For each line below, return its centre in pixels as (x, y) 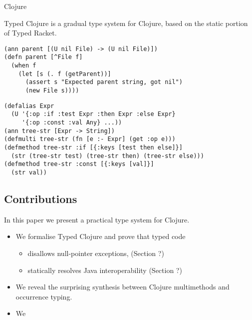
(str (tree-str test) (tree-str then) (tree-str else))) (108, 156)
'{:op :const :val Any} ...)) (72, 123)
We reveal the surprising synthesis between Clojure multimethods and (123, 287)
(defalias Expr (29, 106)
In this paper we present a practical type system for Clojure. (97, 219)
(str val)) (29, 172)
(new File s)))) (52, 91)
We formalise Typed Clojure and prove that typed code (101, 236)
